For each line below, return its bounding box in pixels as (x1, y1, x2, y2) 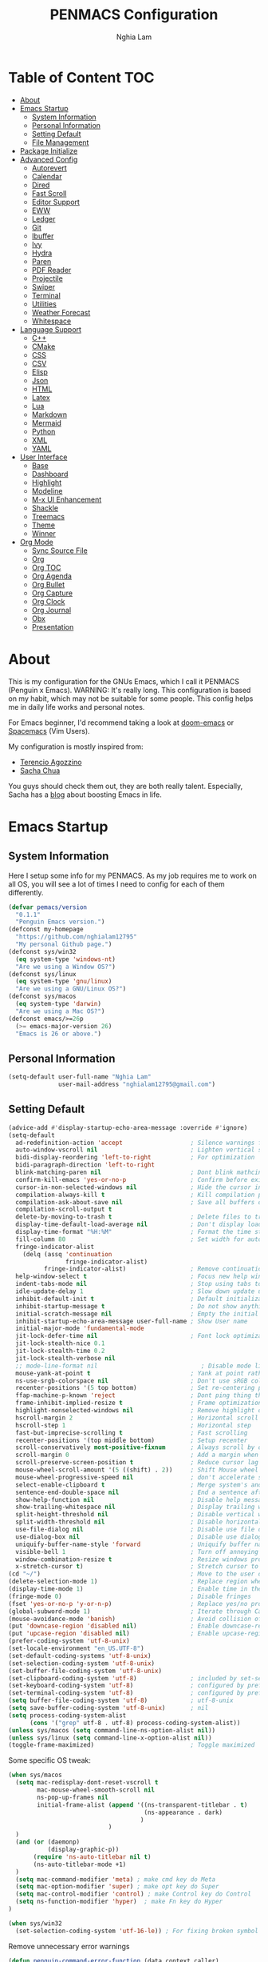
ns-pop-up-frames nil (37, 1793, 109, 1801)
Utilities (31, 298, 57, 309)
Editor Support (31, 197, 80, 206)
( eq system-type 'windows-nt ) (15, 955, 116, 963)
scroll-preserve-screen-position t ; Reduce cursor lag (15, 1459, 259, 1467)
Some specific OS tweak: (8, 1756, 92, 1765)
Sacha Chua (19, 766, 61, 775)
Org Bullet (31, 579, 65, 589)
